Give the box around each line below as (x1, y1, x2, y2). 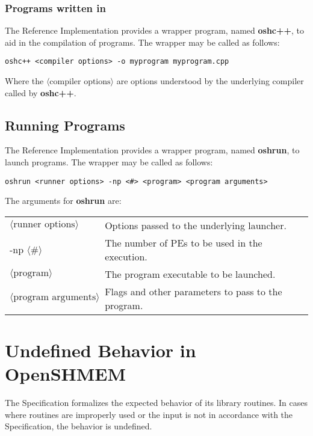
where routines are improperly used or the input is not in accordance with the (5, 408, 293, 420)
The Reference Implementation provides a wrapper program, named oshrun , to (5, 144, 300, 156)
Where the (5, 75, 44, 87)
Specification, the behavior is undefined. (5, 420, 152, 432)
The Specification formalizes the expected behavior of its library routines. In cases (5, 396, 308, 409)
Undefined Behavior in (5, 338, 196, 363)
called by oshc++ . (5, 86, 76, 99)
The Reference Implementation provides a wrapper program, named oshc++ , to (5, 24, 305, 37)
